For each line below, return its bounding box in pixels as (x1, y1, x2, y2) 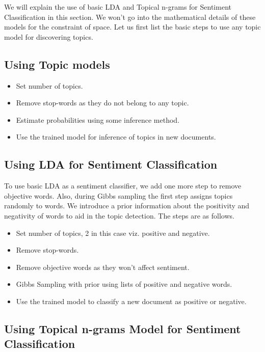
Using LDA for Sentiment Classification (4, 156, 218, 172)
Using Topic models (4, 56, 110, 72)
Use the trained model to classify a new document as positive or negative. (16, 295, 247, 306)
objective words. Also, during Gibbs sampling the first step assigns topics (4, 190, 233, 201)
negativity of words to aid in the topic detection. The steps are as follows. (4, 210, 234, 221)
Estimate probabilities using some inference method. (16, 114, 180, 125)
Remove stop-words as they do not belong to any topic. (16, 97, 189, 108)
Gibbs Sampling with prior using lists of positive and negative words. (16, 279, 232, 289)
